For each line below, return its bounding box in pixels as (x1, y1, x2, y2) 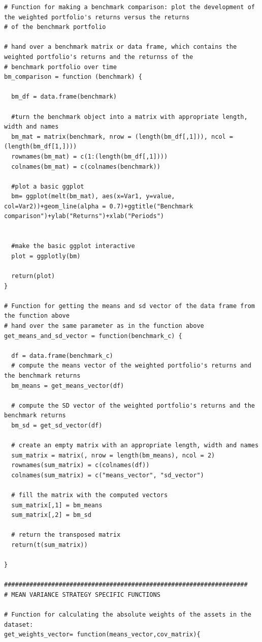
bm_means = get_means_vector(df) (11, 382, 124, 389)
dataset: (4, 621, 34, 628)
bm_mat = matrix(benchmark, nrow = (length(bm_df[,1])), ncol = (11, 133, 234, 140)
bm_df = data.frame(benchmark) (11, 93, 117, 101)
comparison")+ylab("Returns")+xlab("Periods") (4, 212, 164, 220)
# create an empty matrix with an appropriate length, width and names (11, 442, 259, 449)
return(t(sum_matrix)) (11, 541, 88, 549)
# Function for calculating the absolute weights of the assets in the (4, 611, 251, 619)
